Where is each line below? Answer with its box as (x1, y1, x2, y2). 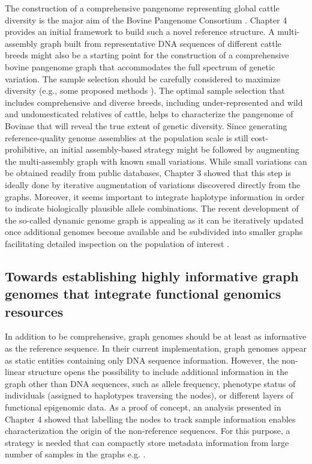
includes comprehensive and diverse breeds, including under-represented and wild (5, 96, 303, 108)
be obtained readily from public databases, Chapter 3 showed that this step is (5, 166, 291, 179)
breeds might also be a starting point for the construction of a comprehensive (5, 49, 289, 61)
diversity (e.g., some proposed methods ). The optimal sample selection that (5, 84, 285, 97)
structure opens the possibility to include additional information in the (28, 365, 289, 378)
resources (5, 302, 64, 320)
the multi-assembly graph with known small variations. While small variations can (5, 154, 307, 167)
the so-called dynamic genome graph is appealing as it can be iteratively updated (5, 213, 304, 226)
